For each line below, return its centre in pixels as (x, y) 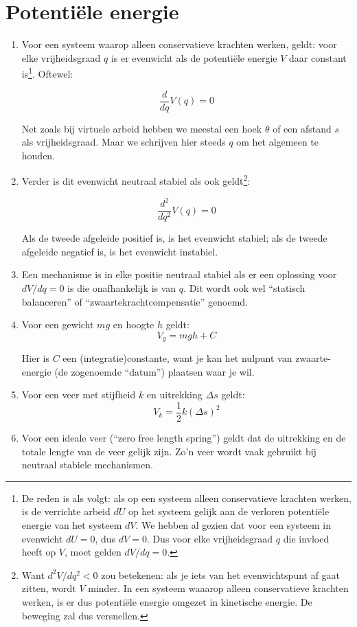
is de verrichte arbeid (66, 511)
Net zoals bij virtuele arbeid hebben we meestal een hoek (142, 128)
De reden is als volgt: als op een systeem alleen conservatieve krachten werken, (187, 498)
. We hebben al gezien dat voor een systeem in (233, 525)
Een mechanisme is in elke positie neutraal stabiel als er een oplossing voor (179, 274)
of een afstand (302, 128)
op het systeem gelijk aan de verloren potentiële (229, 511)
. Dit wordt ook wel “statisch (244, 288)
